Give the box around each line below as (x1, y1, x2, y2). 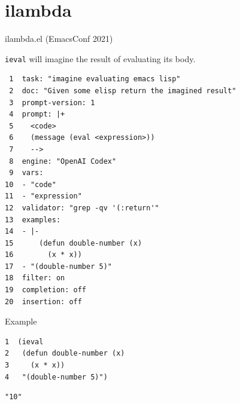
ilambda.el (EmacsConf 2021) (5, 32, 113, 45)
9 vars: (9, 169, 44, 177)
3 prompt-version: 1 (9, 98, 95, 107)
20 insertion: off (5, 297, 82, 306)
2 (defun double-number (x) (5, 349, 125, 358)
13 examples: (5, 215, 61, 224)
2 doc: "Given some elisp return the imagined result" (9, 86, 236, 95)
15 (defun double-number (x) (5, 238, 142, 247)
